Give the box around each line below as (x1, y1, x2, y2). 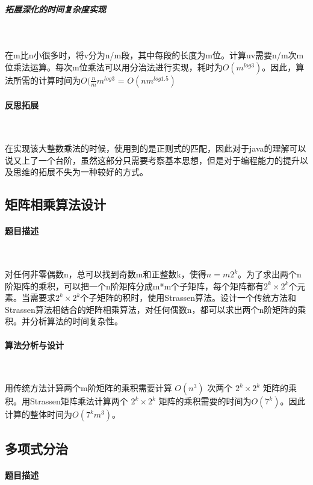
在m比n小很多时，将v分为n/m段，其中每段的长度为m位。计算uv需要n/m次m (5, 49, 304, 61)
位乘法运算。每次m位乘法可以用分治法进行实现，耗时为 (5, 60, 223, 73)
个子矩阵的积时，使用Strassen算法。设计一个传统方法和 (80, 291, 297, 304)
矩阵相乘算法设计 (5, 195, 106, 214)
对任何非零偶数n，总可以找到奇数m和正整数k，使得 (5, 268, 206, 280)
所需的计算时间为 (13, 73, 81, 86)
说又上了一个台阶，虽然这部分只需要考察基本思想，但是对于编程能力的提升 (5, 153, 300, 166)
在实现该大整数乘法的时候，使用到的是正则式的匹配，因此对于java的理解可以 (5, 142, 306, 155)
